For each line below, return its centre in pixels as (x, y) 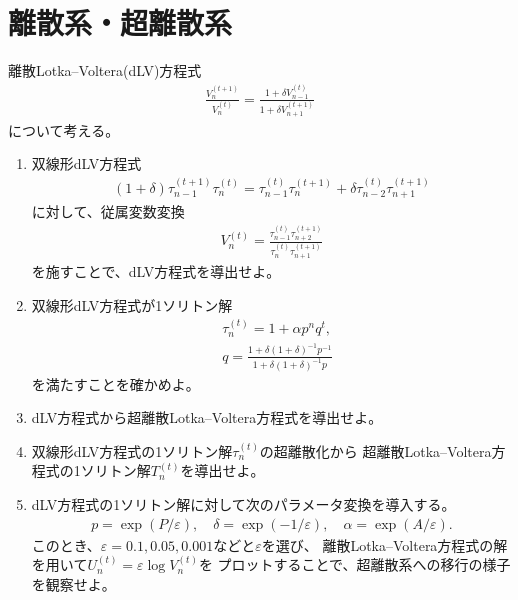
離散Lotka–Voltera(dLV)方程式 (105, 70)
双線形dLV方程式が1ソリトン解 (132, 304)
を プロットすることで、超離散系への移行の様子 (354, 564)
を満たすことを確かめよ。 (115, 383)
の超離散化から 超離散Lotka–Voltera (375, 450)
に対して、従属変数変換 (108, 210)
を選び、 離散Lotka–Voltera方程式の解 (384, 544)
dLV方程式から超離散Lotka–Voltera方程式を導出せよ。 (207, 417)
